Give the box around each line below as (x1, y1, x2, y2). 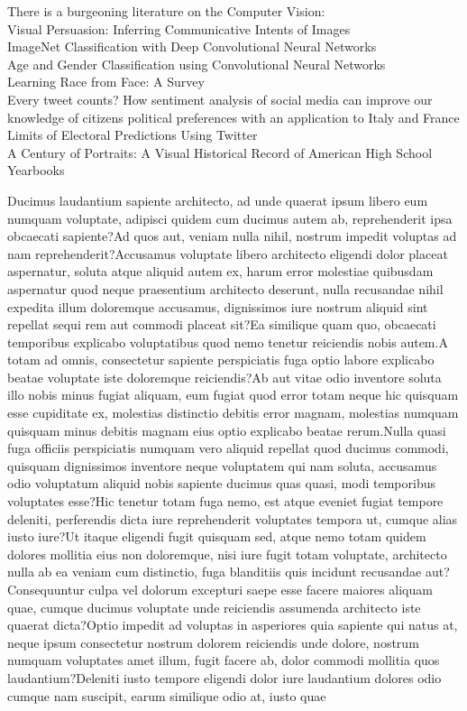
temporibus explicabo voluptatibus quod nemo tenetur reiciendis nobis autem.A (7, 332, 448, 351)
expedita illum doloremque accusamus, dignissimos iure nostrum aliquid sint (7, 297, 428, 316)
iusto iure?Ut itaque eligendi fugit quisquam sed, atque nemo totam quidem (7, 527, 426, 546)
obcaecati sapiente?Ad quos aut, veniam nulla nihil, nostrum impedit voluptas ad (7, 226, 457, 245)
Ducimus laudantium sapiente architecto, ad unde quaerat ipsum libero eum (7, 190, 428, 209)
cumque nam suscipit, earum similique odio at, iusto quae (7, 686, 326, 705)
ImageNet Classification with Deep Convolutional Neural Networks (7, 37, 377, 56)
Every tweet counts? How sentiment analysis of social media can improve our (7, 89, 433, 108)
